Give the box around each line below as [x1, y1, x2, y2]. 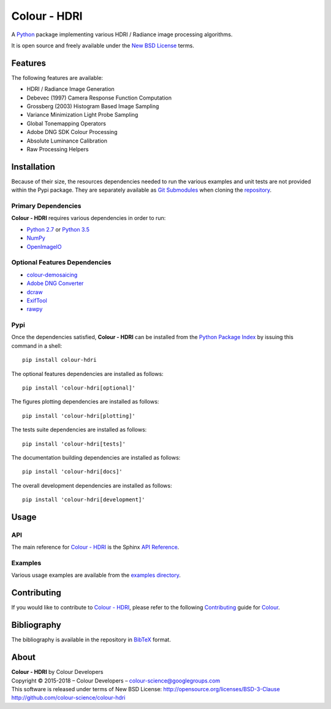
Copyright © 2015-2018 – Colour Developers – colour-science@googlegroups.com [11, 676, 221, 684]
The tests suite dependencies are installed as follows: [11, 426, 147, 433]
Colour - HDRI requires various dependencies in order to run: [11, 214, 166, 222]
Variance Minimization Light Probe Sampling [26, 111, 139, 119]
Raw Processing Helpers [26, 145, 89, 153]
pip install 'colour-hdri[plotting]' [22, 412, 136, 419]
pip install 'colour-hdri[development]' [22, 496, 145, 503]
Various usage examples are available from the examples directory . [11, 571, 181, 579]
